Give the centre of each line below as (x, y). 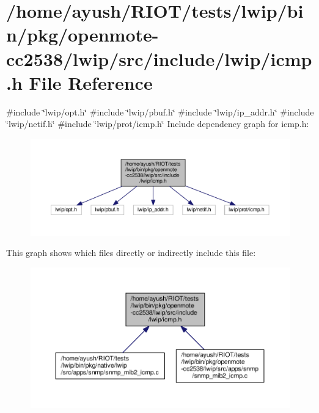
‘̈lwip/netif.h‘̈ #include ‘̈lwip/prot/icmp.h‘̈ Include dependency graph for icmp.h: (158, 124)
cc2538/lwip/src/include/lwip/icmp (159, 58)
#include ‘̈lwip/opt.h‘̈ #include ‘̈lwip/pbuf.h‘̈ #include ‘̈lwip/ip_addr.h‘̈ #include (160, 111)
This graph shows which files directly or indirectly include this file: (131, 253)
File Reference (91, 82)
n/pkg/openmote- (82, 35)
